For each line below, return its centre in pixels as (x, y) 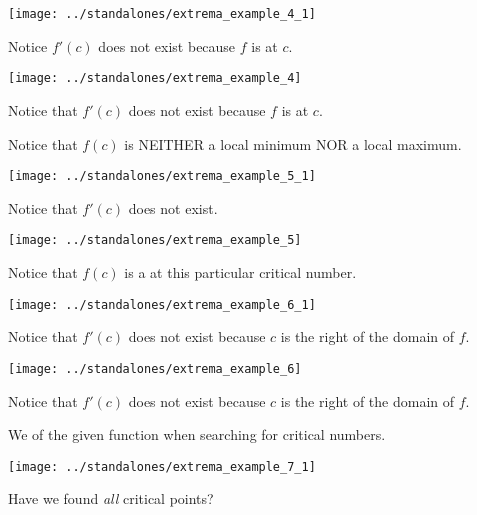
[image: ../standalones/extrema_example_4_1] (162, 14)
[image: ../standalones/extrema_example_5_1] (162, 176)
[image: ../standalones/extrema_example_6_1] (162, 304)
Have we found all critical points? (111, 498)
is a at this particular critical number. (240, 272)
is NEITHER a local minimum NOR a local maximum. (293, 143)
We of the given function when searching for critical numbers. (197, 434)
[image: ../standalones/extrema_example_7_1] (162, 466)
